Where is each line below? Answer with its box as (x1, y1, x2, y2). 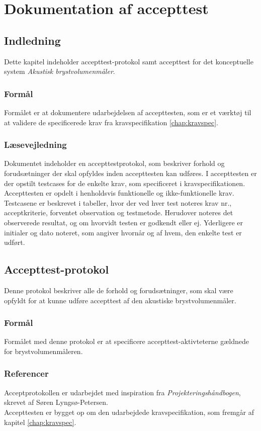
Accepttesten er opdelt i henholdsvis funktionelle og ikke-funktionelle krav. (4, 188, 234, 198)
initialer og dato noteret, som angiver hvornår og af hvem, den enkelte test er (4, 227, 242, 237)
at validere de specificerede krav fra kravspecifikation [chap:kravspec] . (4, 117, 218, 127)
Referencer (4, 367, 49, 380)
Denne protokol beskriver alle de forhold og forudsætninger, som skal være (4, 285, 233, 295)
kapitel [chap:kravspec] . (4, 416, 76, 427)
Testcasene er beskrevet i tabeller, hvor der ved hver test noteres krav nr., (4, 197, 232, 208)
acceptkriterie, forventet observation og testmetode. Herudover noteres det (4, 207, 233, 218)
